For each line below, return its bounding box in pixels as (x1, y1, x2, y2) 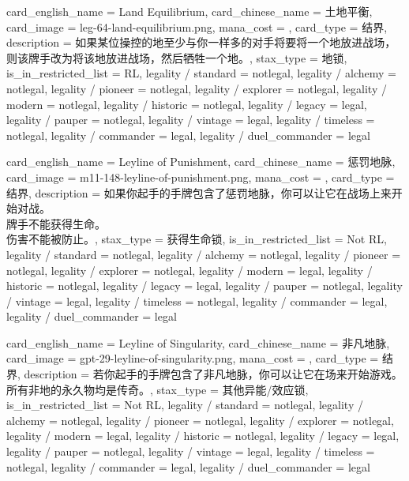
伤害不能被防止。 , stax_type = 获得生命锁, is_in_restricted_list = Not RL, (6, 231, 387, 247)
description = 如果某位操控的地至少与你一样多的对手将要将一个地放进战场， (6, 34, 396, 51)
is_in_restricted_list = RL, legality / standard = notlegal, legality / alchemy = (6, 65, 396, 81)
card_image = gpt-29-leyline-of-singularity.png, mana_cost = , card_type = (6, 350, 379, 366)
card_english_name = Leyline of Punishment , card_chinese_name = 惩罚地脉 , (6, 153, 396, 170)
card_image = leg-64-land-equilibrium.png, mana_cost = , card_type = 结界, (6, 18, 388, 35)
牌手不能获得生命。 (6, 215, 106, 231)
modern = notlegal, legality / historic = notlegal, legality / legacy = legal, (6, 96, 367, 112)
